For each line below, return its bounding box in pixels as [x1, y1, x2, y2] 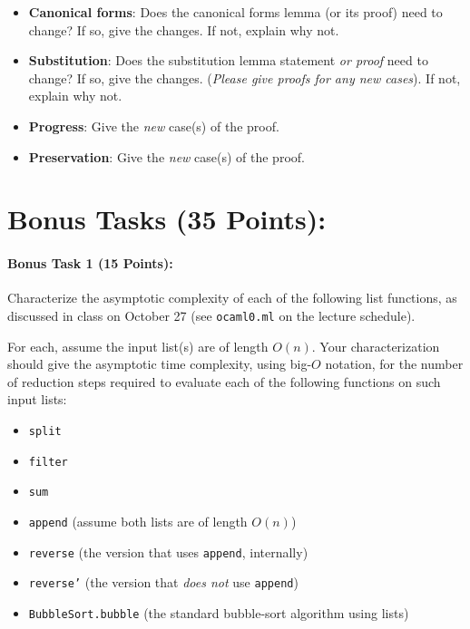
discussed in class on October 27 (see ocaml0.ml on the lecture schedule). [7, 305, 416, 324]
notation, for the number [325, 354, 464, 373]
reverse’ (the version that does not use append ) [28, 573, 299, 592]
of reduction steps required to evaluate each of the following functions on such [7, 372, 441, 391]
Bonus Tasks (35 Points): [7, 200, 327, 237]
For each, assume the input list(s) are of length [7, 336, 269, 355]
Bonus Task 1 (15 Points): [7, 254, 173, 273]
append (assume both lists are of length [28, 511, 248, 530]
